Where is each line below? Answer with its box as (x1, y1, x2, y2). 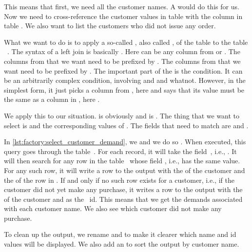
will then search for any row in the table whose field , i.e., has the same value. (4, 155, 240, 166)
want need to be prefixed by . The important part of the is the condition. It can (4, 65, 243, 76)
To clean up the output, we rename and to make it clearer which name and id (4, 229, 236, 239)
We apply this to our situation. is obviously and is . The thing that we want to (4, 110, 240, 120)
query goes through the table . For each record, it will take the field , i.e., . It (4, 146, 237, 156)
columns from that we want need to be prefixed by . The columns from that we (4, 56, 241, 66)
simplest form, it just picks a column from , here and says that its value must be (4, 84, 245, 95)
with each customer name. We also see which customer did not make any (4, 203, 222, 213)
